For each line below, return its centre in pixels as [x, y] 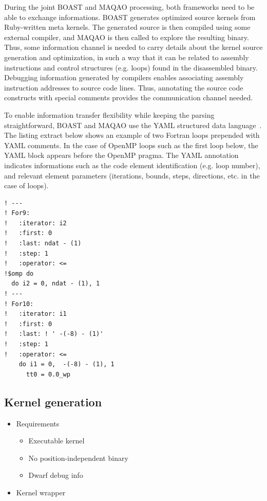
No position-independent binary [78, 458]
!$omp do [19, 273]
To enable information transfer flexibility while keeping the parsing [109, 114]
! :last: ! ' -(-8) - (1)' [54, 334]
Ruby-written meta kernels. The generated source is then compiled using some [127, 27]
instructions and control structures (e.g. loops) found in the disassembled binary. [131, 67]
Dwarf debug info [56, 475]
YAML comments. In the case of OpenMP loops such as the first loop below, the [131, 145]
